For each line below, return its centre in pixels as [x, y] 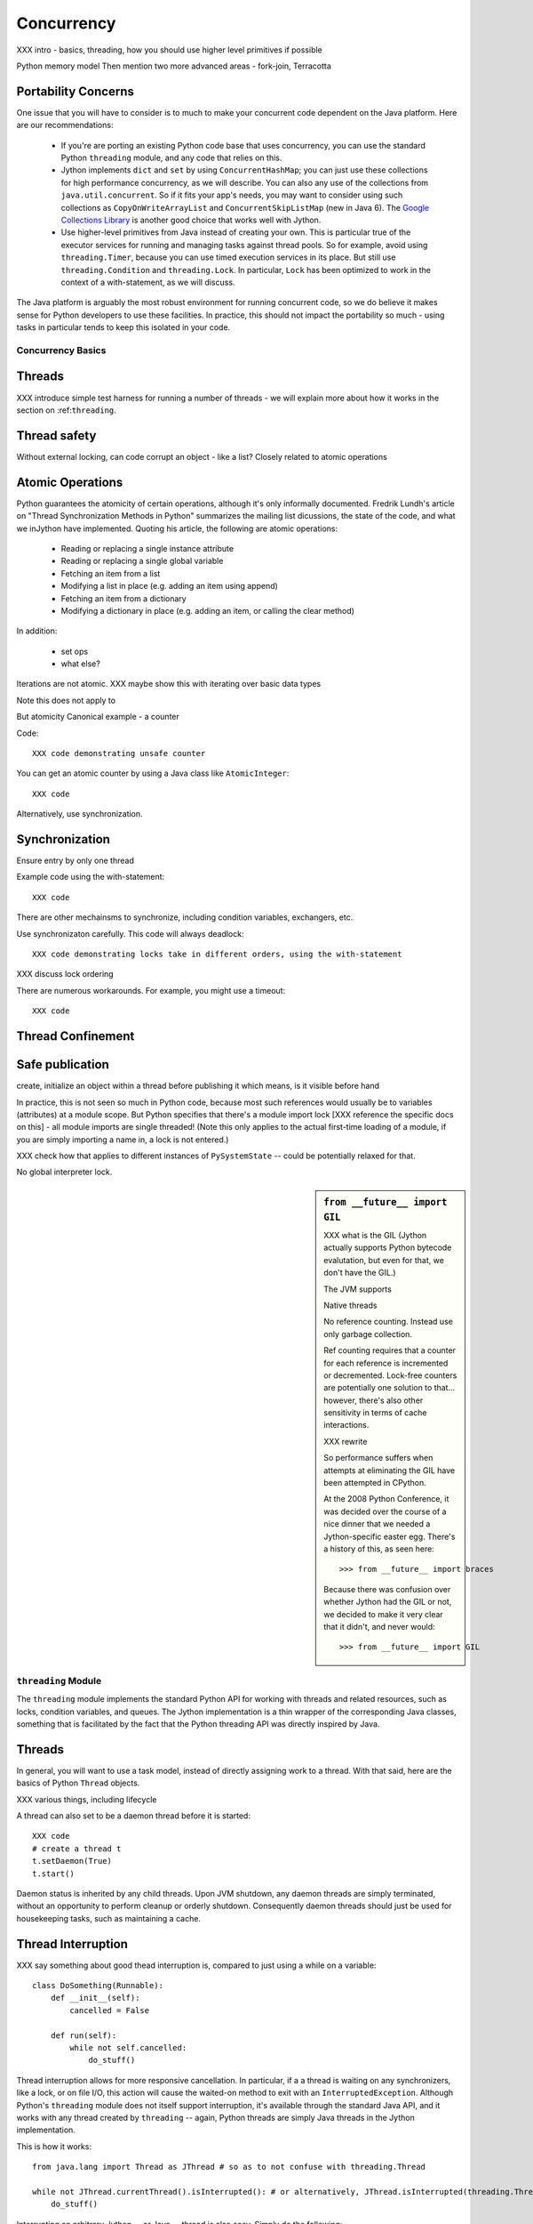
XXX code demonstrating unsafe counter [119, 753]
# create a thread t [77, 1849]
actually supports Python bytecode [388, 1248]
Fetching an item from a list [111, 573]
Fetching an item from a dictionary [123, 598]
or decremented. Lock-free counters [390, 1375]
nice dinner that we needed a [377, 1524]
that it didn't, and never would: [379, 1626]
